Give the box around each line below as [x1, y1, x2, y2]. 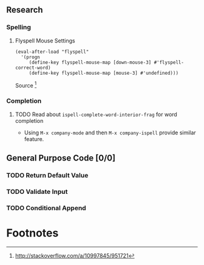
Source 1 [15, 80, 37, 89]
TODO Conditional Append [6, 204, 86, 212]
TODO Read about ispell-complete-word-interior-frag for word [15, 111, 177, 118]
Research [6, 5, 44, 15]
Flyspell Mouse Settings [15, 36, 75, 44]
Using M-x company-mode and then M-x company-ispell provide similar [24, 129, 196, 136]
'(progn [21, 54, 41, 60]
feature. [24, 135, 44, 142]
